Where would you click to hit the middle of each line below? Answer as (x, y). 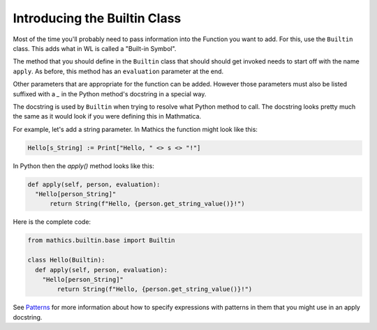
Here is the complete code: (52, 222)
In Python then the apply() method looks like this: (84, 166)
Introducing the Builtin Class (97, 18)
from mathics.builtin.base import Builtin (101, 240)
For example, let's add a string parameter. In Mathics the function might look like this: (135, 129)
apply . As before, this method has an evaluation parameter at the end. (118, 71)
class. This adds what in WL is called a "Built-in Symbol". (95, 48)
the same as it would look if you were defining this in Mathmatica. (107, 117)
